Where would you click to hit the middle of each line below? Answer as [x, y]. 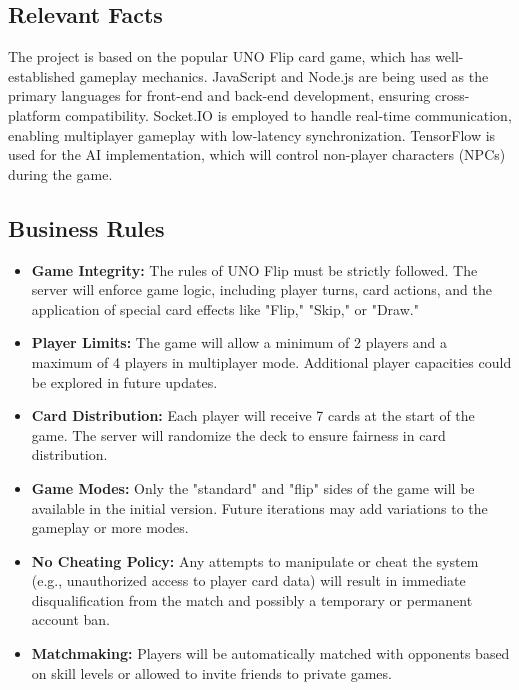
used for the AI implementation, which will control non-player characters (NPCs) [257, 154]
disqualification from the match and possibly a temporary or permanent [252, 599]
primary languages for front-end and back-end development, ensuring [219, 95]
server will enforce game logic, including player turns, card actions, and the [261, 289]
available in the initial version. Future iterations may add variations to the [259, 507]
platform [34, 114]
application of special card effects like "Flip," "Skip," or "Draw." [225, 308]
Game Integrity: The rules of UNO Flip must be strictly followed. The [254, 269]
